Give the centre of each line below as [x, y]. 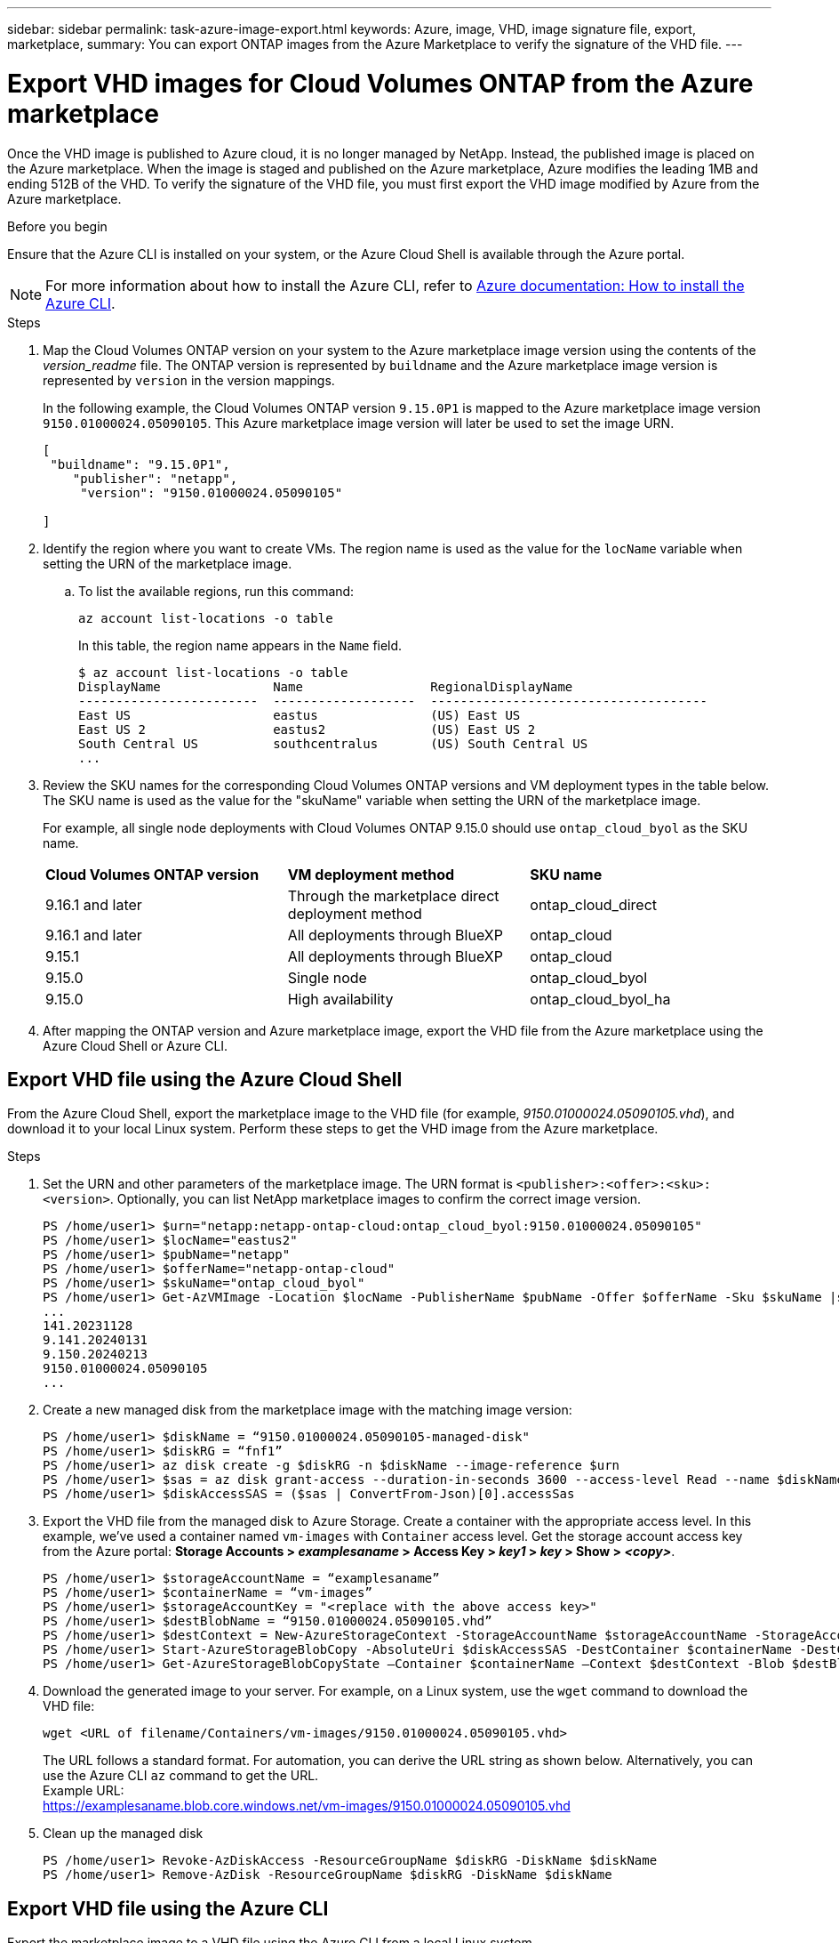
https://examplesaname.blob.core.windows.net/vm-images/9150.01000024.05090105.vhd [307, 1806]
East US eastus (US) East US [300, 715]
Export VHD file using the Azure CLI [168, 1908]
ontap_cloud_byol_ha [600, 999]
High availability [340, 999]
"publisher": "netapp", [155, 478]
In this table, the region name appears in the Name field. [240, 645]
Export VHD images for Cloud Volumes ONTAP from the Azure [380, 83]
